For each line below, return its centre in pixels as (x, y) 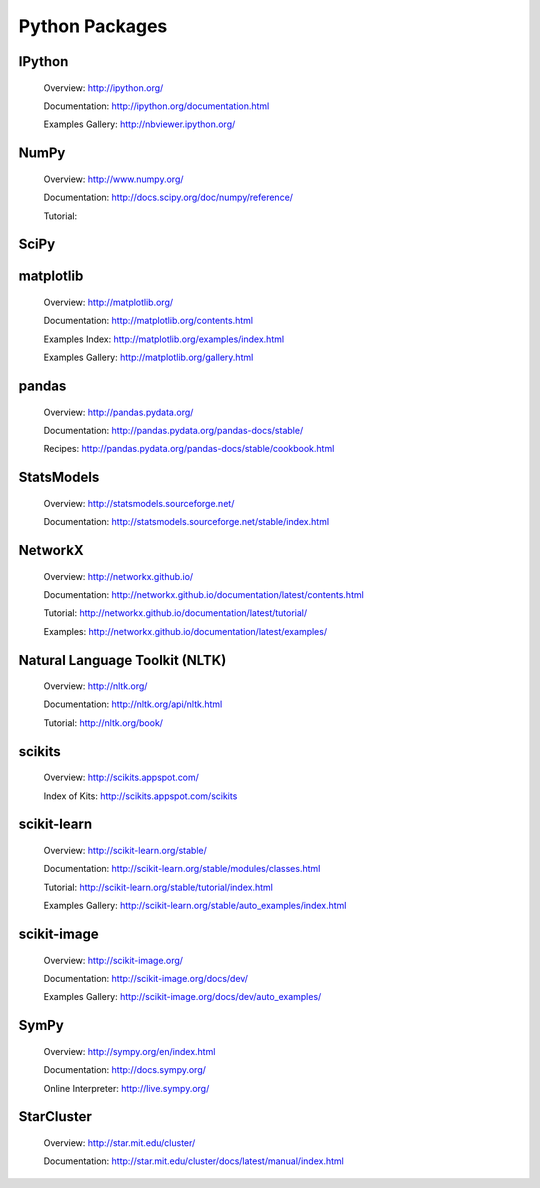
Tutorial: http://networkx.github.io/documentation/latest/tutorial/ (175, 613)
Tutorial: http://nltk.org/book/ (103, 722)
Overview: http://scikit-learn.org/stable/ (125, 851)
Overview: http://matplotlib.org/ (108, 302)
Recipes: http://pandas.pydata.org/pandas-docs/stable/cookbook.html (189, 449)
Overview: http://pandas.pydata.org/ (118, 412)
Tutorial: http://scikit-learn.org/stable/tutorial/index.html (158, 887)
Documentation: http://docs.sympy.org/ (125, 1070)
